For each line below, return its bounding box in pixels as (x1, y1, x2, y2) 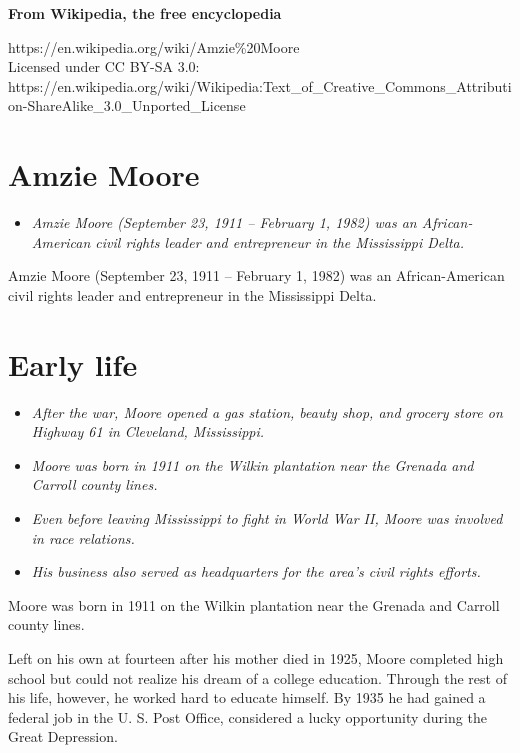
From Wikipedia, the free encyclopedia (8, 3, 282, 23)
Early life (8, 343, 138, 384)
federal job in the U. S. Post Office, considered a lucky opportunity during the (8, 706, 487, 727)
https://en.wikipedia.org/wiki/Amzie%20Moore (8, 36, 300, 57)
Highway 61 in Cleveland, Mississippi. (31, 421, 265, 442)
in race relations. (31, 527, 135, 548)
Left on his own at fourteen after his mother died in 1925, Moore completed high (8, 647, 504, 668)
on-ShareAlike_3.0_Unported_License (8, 95, 246, 116)
